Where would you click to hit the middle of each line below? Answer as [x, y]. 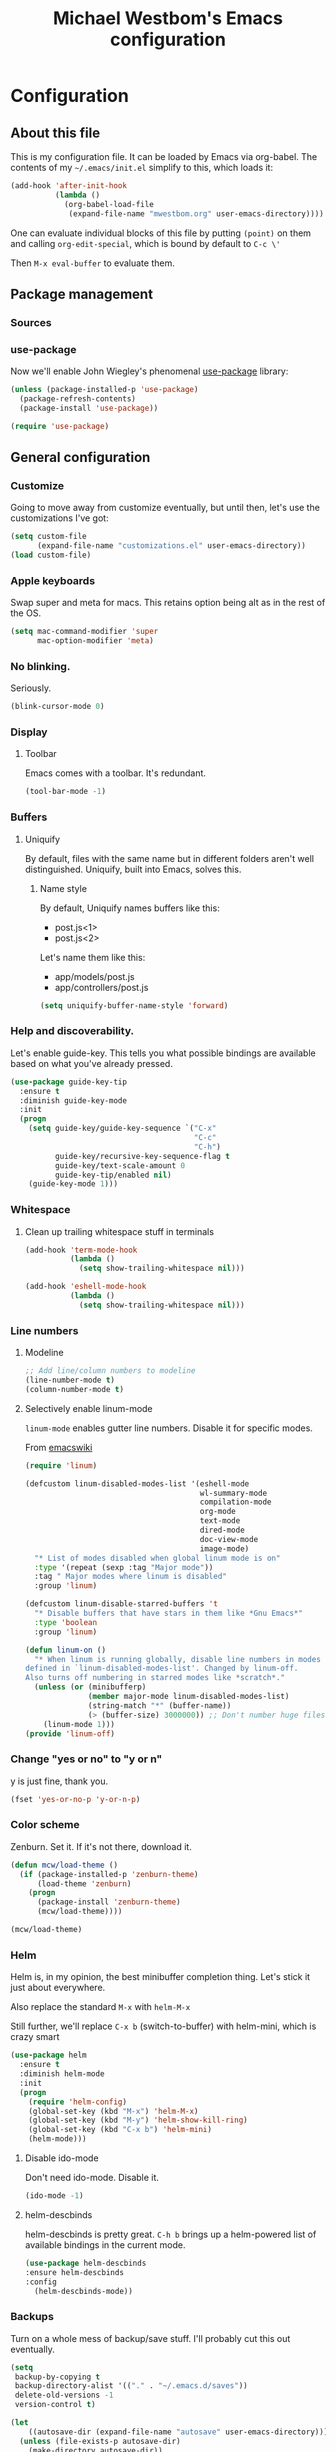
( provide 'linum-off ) [70, 1733]
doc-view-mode [229, 1539]
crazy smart [35, 2037]
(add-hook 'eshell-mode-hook [85, 1287]
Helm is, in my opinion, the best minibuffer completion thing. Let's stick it [160, 1977]
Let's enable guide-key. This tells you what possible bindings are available [163, 1053]
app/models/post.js [94, 976]
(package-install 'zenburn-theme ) [109, 1902]
